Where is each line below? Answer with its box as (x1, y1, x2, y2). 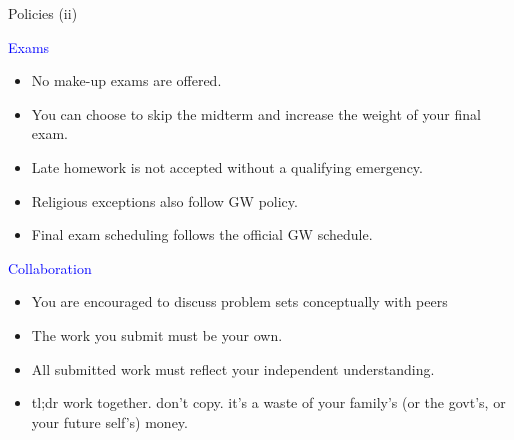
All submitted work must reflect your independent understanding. (31, 358, 435, 379)
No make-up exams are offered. (31, 70, 222, 91)
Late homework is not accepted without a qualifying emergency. (31, 156, 423, 177)
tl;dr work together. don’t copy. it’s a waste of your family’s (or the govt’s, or (31, 392, 506, 413)
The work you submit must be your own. (31, 324, 283, 345)
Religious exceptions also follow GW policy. (31, 190, 298, 211)
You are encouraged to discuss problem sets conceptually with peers (31, 291, 448, 312)
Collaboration (8, 257, 92, 278)
